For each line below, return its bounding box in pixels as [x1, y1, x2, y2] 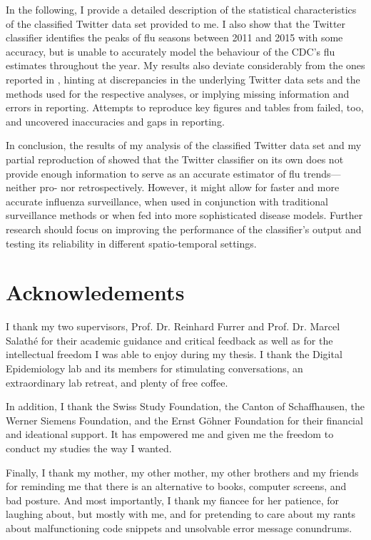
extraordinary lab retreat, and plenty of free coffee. [6, 375, 228, 389]
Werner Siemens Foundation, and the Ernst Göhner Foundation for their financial [6, 412, 363, 427]
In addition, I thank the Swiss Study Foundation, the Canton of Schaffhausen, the [6, 399, 365, 414]
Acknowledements [6, 277, 185, 307]
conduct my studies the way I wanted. [6, 440, 172, 455]
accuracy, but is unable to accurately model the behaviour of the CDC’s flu [6, 44, 335, 58]
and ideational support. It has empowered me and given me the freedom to [6, 427, 334, 442]
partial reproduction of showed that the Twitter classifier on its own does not [6, 151, 344, 166]
